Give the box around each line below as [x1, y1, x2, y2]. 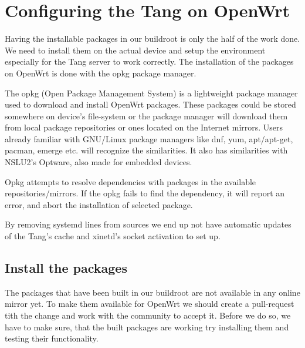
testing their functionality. [5, 332, 99, 344]
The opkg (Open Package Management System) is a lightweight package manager [5, 86, 298, 99]
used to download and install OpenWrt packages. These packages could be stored [5, 98, 296, 111]
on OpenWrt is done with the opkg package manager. [5, 66, 196, 79]
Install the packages [5, 259, 127, 277]
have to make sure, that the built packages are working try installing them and [5, 320, 289, 333]
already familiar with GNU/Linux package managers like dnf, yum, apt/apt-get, [5, 132, 293, 145]
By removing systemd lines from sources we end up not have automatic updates [5, 218, 292, 230]
